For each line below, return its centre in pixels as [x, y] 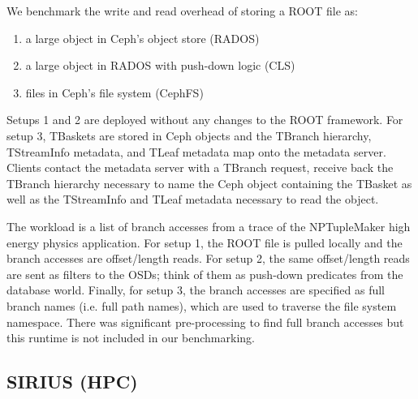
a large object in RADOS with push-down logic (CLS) [160, 65]
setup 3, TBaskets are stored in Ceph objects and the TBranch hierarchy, [189, 135]
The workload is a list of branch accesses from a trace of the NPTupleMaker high [209, 226]
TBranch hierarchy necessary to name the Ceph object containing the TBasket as [209, 183]
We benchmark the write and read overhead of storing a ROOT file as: [182, 11]
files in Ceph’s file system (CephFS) [114, 92]
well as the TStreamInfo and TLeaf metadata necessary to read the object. [193, 199]
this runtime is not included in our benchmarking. [131, 338]
